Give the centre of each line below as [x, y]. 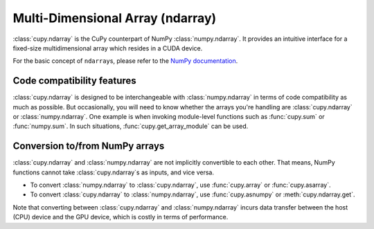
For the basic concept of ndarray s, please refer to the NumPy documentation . [125, 61]
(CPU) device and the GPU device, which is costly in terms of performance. [121, 217]
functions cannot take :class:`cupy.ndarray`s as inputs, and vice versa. [114, 172]
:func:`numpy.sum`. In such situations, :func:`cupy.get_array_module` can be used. [131, 126]
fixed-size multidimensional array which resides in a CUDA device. [108, 48]
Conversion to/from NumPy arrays [89, 146]
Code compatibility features [74, 81]
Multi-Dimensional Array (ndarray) [115, 18]
